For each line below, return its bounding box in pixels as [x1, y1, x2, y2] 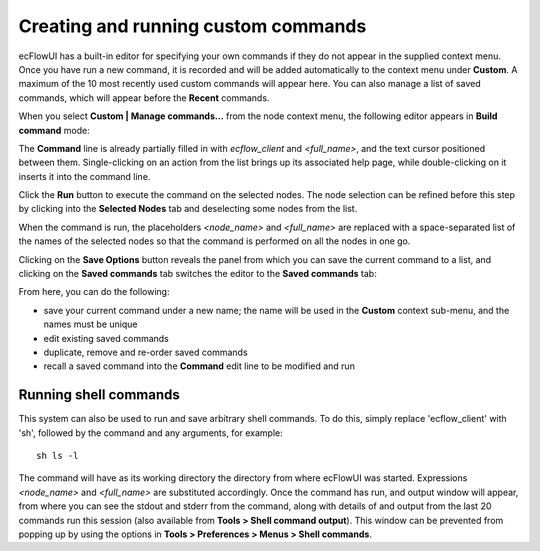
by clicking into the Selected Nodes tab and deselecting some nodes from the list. [18, 203, 358, 215]
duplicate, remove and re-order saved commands [43, 346, 249, 358]
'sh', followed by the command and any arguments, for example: [18, 426, 284, 439]
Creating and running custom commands [18, 15, 367, 37]
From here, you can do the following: [18, 286, 170, 298]
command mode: [18, 124, 90, 136]
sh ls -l [36, 450, 79, 462]
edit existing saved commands [43, 332, 170, 344]
